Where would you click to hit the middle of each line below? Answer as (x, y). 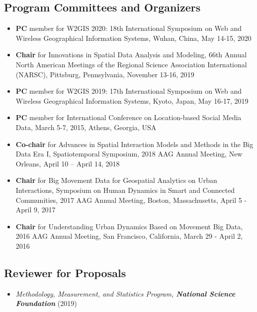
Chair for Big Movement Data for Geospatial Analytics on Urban (116, 180)
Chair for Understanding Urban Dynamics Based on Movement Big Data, (129, 226)
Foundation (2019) (46, 303)
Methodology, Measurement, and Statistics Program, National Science (126, 293)
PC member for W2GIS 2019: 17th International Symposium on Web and (129, 91)
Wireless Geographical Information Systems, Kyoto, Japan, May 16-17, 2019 (132, 100)
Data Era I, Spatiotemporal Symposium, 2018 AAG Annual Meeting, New (129, 154)
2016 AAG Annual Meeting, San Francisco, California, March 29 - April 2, (129, 236)
